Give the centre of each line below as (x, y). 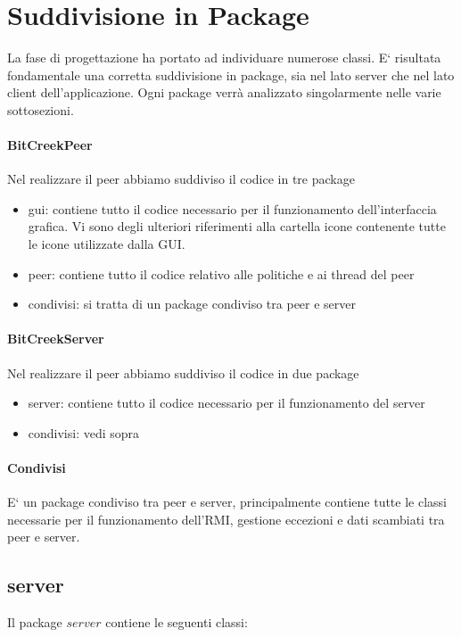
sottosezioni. (41, 109)
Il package (35, 622)
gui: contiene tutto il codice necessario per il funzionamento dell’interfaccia (232, 208)
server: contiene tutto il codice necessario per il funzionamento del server (226, 403)
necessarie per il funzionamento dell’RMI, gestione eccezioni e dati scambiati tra (226, 519)
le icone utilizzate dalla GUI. (107, 244)
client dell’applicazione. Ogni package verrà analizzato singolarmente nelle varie (224, 92)
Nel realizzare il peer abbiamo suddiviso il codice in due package (183, 372)
